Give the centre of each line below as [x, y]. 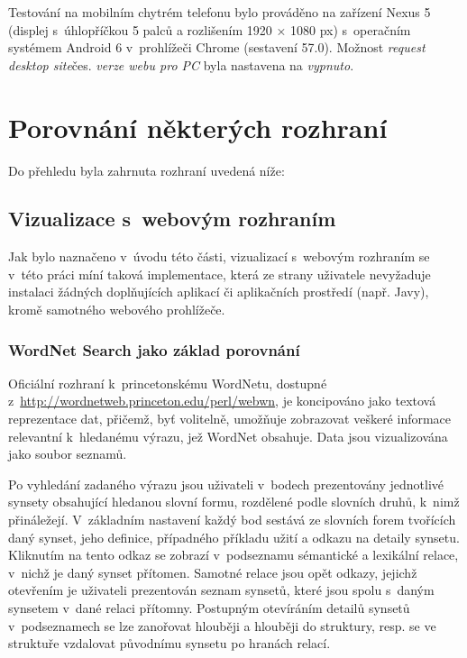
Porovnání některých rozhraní [198, 127]
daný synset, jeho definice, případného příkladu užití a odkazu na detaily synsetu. [234, 537]
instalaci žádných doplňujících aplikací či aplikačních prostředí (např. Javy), [219, 292]
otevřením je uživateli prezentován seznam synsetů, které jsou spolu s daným [221, 590]
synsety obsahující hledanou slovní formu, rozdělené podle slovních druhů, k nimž [234, 502]
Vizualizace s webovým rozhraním [172, 219]
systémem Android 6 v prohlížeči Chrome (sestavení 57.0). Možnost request [217, 47]
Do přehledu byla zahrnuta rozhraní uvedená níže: [147, 170]
